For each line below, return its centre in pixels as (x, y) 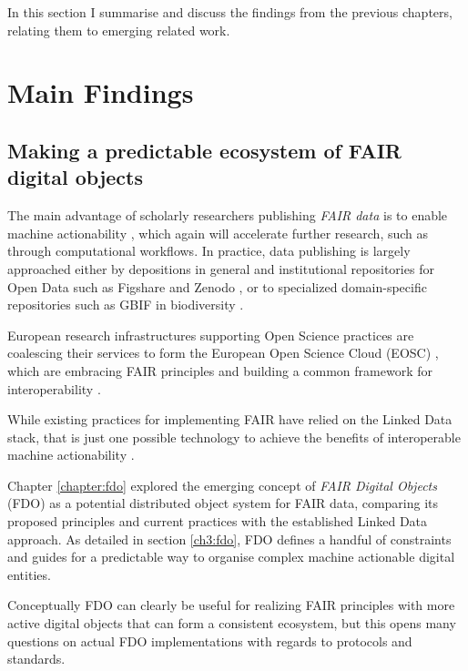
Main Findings (101, 92)
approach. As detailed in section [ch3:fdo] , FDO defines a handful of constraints (229, 539)
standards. (36, 659)
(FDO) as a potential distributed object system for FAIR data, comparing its (223, 503)
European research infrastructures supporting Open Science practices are (211, 335)
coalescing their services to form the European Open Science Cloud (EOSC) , (223, 353)
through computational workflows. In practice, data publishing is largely (209, 251)
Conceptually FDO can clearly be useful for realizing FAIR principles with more (231, 605)
